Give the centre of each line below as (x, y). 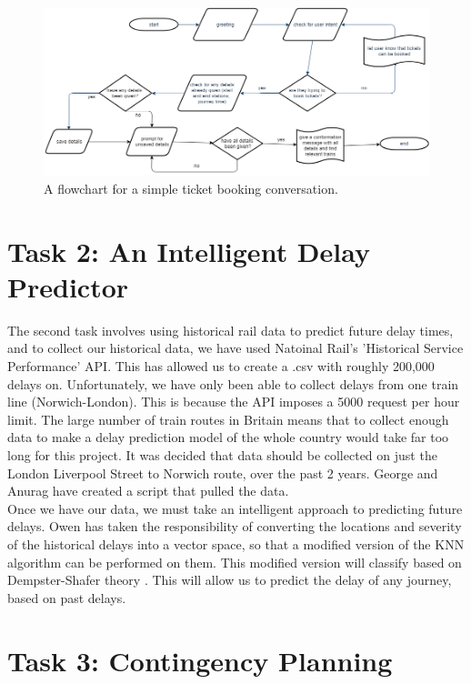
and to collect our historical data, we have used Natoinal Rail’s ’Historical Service (235, 348)
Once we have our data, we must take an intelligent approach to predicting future (235, 508)
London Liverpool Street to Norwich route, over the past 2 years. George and (223, 473)
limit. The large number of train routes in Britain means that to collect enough (228, 419)
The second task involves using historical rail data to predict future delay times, (230, 330)
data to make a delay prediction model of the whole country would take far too (228, 437)
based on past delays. (67, 597)
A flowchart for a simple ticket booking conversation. (191, 188)
